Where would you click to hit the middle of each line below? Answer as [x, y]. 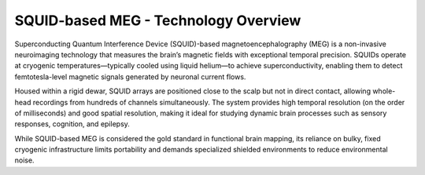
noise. [24, 160]
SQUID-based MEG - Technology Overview [158, 20]
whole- [384, 91]
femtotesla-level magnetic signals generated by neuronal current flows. [130, 77]
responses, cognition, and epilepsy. [72, 124]
